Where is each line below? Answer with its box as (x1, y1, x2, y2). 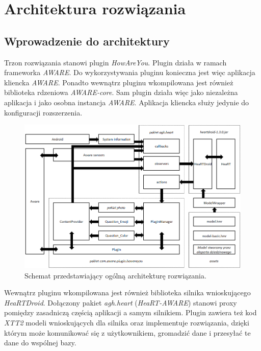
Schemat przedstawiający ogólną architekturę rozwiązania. (24, 270, 206, 280)
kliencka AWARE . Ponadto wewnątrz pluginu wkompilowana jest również (4, 77, 233, 87)
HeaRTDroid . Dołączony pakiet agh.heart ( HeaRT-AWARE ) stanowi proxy (4, 297, 237, 308)
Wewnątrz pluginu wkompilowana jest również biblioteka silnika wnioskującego (4, 287, 251, 298)
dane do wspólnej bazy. (4, 337, 76, 348)
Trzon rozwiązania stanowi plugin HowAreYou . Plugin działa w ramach (4, 57, 227, 67)
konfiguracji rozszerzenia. (4, 107, 83, 118)
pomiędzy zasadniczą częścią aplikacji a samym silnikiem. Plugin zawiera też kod (4, 307, 257, 318)
